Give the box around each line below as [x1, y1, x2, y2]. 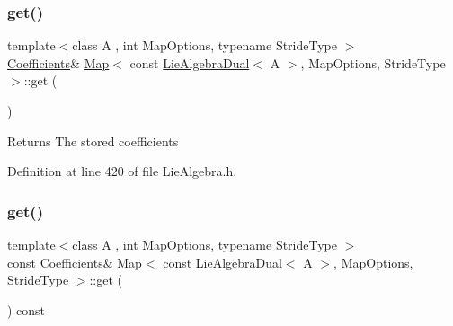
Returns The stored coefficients [7, 131, 179, 150]
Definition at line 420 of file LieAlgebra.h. [7, 162, 237, 181]
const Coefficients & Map [7, 252, 142, 271]
